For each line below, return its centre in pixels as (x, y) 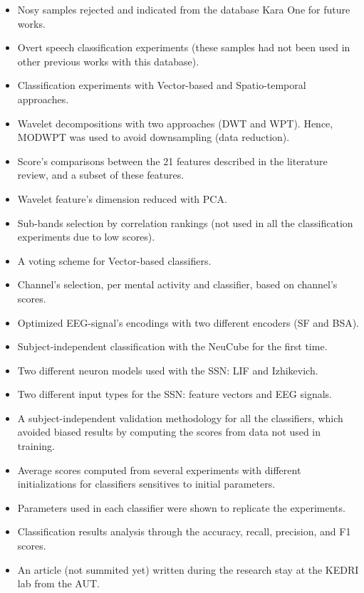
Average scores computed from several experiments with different (159, 469)
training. (36, 446)
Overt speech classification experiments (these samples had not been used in (184, 47)
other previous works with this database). (108, 61)
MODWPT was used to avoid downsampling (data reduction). (154, 137)
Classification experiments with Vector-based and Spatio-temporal (162, 85)
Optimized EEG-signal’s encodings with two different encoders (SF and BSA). (188, 322)
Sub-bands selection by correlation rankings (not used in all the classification (185, 222)
